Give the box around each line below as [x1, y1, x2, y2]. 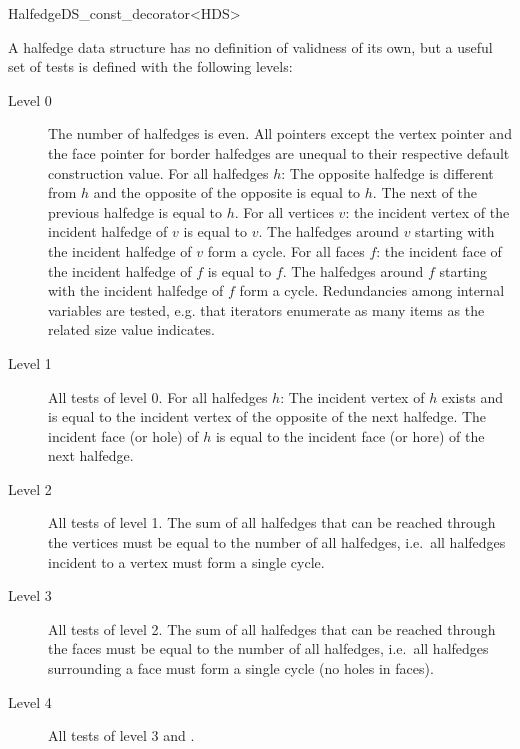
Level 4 [8, 691, 52, 712]
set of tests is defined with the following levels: [8, 56, 293, 77]
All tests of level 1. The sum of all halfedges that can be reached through [48, 512, 496, 533]
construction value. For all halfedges [48, 162, 269, 183]
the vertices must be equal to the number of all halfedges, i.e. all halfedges [48, 532, 506, 553]
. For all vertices [234, 201, 334, 222]
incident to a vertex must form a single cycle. [48, 551, 325, 572]
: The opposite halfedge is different [281, 162, 494, 183]
